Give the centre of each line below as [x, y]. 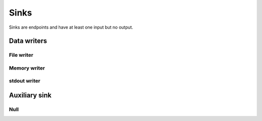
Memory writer [27, 68]
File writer [21, 55]
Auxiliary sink [30, 95]
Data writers [28, 41]
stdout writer [25, 81]
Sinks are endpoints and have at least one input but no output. [71, 27]
